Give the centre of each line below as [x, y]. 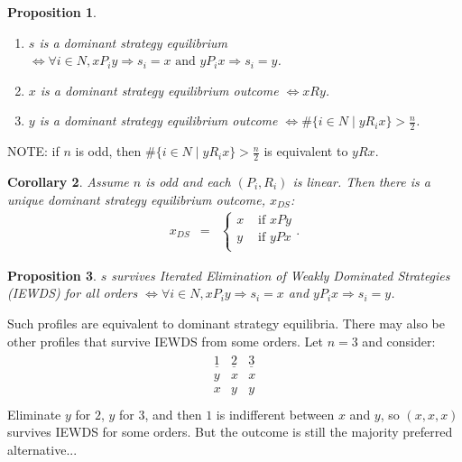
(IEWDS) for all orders [73, 293]
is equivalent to [306, 151]
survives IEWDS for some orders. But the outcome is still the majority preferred [230, 432]
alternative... [42, 449]
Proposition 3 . [52, 275]
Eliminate [34, 414]
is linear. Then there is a [361, 182]
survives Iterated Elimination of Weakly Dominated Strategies [281, 275]
